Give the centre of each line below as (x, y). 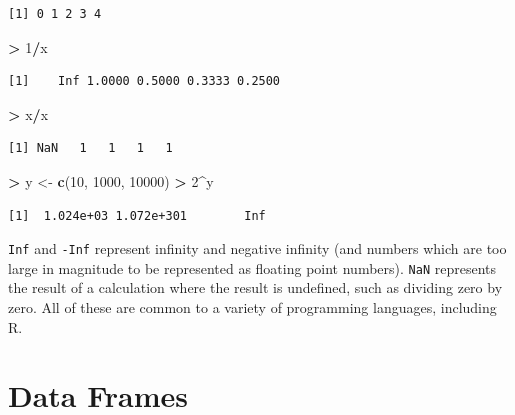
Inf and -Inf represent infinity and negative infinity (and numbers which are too (257, 248)
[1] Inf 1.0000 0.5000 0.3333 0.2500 (144, 81)
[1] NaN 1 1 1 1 (90, 148)
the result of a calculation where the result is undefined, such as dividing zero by (255, 287)
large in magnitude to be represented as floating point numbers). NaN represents (252, 267)
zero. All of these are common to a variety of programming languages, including (252, 307)
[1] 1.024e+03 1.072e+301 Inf (137, 215)
